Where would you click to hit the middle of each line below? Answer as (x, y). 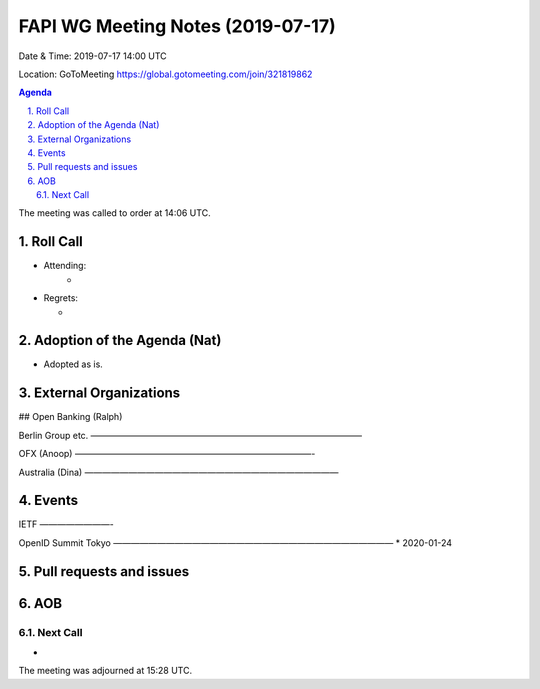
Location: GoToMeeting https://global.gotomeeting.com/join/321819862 (165, 74)
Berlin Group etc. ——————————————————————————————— (190, 435)
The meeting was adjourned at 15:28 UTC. (105, 671)
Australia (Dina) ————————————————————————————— (178, 472)
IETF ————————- (66, 524)
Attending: (65, 266)
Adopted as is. (73, 364)
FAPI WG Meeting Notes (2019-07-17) (177, 26)
